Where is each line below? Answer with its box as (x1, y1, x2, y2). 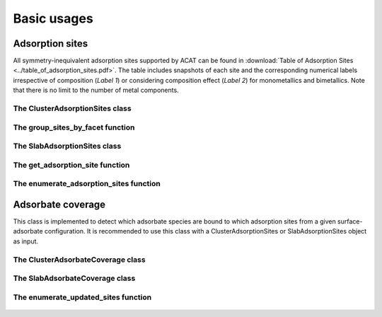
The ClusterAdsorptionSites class (13, 103, 132, 113)
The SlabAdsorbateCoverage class (13, 273, 136, 283)
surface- (337, 217, 363, 226)
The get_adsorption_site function (13, 160, 130, 170)
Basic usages (13, 11, 93, 26)
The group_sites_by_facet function (13, 122, 135, 132)
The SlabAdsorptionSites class (13, 142, 122, 151)
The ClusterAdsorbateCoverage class (13, 255, 146, 265)
